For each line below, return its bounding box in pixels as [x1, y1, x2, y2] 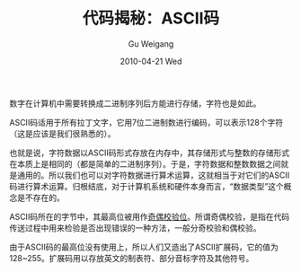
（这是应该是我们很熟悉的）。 [9, 127, 116, 139]
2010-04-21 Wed [120, 56, 182, 66]
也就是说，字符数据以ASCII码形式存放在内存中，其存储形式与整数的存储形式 [9, 147, 290, 158]
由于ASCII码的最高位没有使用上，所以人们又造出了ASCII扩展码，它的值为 [9, 241, 279, 252]
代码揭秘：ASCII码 [82, 8, 220, 29]
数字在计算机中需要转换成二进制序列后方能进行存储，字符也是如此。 [9, 98, 261, 109]
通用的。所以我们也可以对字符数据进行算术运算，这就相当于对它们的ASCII [16, 170, 290, 180]
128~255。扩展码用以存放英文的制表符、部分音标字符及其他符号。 [9, 252, 254, 263]
